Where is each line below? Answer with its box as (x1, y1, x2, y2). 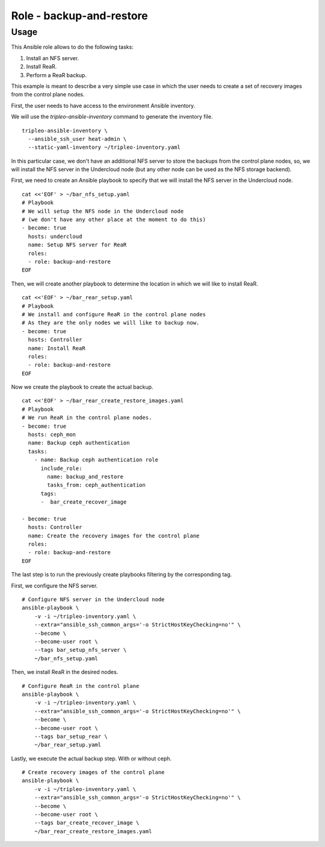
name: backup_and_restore (47, 473, 123, 480)
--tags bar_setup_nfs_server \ (34, 646, 127, 654)
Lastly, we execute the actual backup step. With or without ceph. (11, 755, 172, 762)
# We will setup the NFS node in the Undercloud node (22, 208, 184, 214)
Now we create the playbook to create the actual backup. (11, 383, 153, 391)
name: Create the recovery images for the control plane (28, 532, 200, 539)
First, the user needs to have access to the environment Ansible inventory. (11, 102, 196, 109)
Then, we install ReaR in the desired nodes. (11, 669, 119, 676)
